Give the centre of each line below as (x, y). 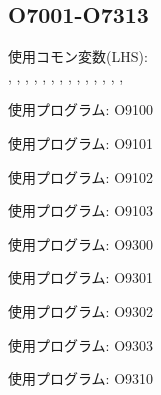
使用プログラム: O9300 (81, 243)
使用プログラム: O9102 (81, 176)
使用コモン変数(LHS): (78, 56)
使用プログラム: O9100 (81, 109)
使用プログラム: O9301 (81, 277)
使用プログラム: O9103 (81, 210)
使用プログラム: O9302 (81, 310)
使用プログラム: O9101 (81, 142)
